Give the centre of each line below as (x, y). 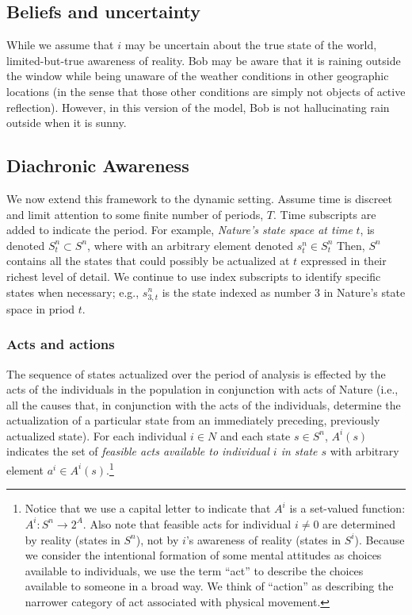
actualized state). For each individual (97, 435)
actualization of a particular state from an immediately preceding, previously (193, 420)
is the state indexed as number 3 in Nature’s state (284, 292)
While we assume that (60, 45)
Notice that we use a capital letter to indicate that (148, 508)
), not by (157, 539)
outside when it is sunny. (67, 123)
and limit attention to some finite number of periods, (135, 214)
